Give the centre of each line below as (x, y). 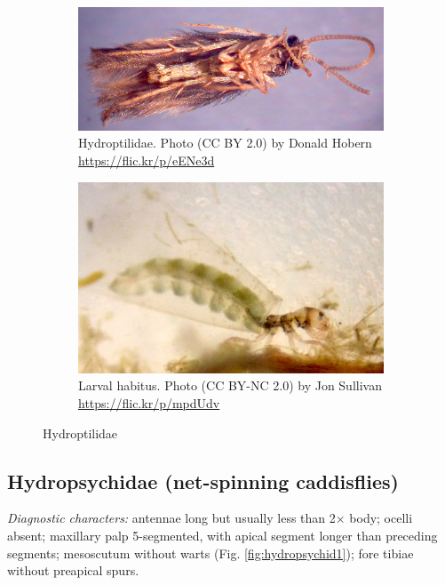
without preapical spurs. (73, 570)
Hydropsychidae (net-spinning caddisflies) (203, 481)
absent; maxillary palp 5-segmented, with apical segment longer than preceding (222, 536)
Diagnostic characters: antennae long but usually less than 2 (171, 518)
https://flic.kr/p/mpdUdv (149, 403)
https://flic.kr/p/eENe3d (147, 160)
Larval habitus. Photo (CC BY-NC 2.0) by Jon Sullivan (230, 385)
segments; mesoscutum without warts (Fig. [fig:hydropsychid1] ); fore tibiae (211, 553)
